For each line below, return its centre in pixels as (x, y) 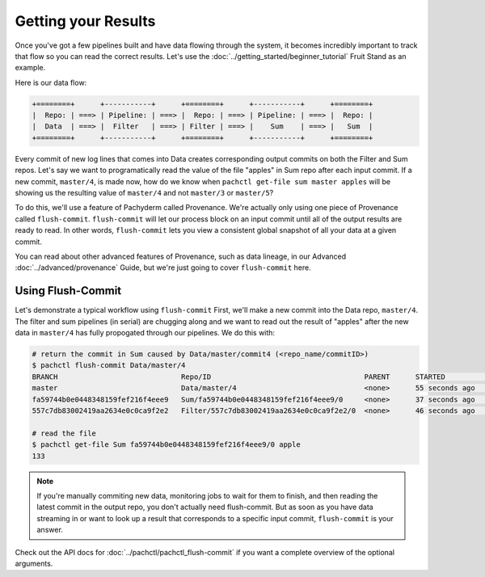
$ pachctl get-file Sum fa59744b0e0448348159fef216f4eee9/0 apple (166, 445)
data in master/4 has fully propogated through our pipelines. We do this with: (145, 333)
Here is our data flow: (51, 82)
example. (30, 68)
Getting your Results (85, 21)
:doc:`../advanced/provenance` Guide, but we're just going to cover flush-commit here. (163, 267)
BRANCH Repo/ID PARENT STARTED (239, 377)
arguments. (34, 563)
